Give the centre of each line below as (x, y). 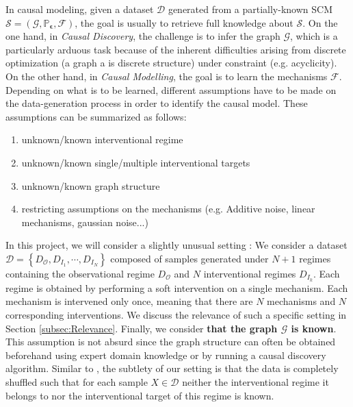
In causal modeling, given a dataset (80, 9)
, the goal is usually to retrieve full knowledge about (184, 22)
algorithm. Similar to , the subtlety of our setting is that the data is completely (172, 368)
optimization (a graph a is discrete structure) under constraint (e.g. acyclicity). (171, 63)
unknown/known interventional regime (102, 139)
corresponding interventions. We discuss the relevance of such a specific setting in (176, 314)
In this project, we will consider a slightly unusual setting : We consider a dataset (176, 245)
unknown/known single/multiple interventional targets (136, 162)
